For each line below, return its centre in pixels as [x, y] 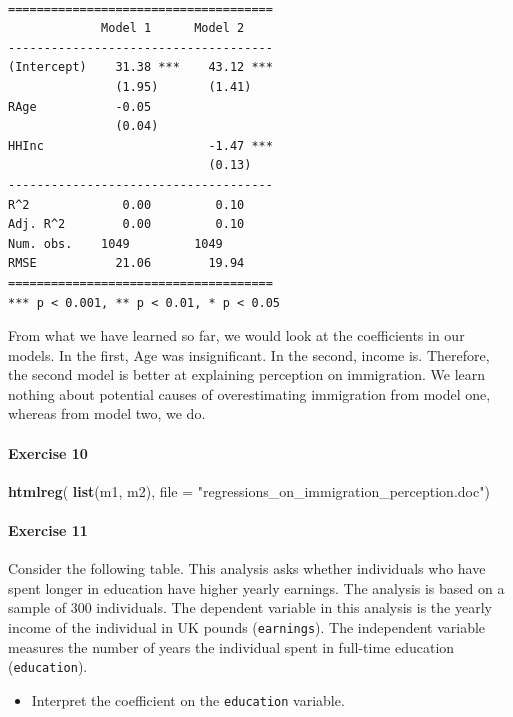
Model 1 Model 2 [173, 28]
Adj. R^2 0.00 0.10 [126, 224]
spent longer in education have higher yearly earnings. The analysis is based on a [256, 587]
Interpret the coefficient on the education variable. [188, 699]
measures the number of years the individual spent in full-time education [231, 646]
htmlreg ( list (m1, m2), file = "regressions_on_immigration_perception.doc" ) [249, 490]
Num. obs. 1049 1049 [115, 243]
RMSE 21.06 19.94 [126, 263]
